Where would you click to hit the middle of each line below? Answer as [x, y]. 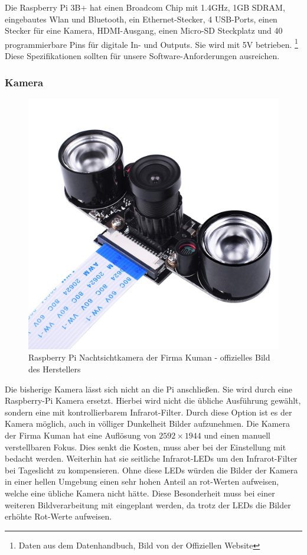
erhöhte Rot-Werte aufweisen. [58, 516]
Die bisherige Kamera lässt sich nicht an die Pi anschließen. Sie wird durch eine [149, 389]
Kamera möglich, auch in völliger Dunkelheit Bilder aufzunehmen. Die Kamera [147, 423]
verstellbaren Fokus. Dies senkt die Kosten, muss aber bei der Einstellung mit [146, 447]
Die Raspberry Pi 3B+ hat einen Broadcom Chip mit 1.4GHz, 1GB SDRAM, [145, 7]
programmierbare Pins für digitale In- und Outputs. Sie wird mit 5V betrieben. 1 [151, 43]
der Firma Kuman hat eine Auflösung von [81, 435]
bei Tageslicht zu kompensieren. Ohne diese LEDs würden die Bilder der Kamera [151, 470]
